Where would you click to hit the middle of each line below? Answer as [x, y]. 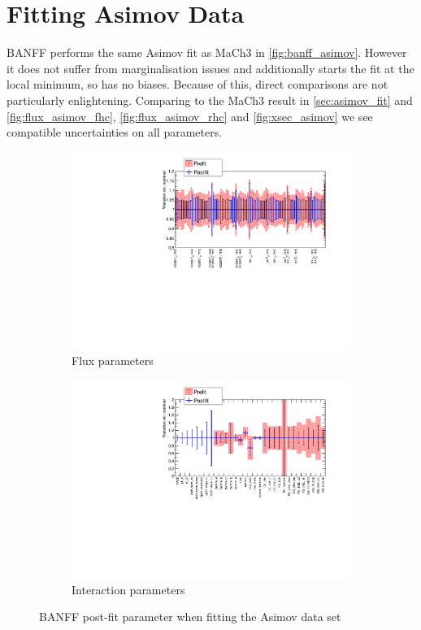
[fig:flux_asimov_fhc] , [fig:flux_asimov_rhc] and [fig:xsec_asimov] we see [190, 116]
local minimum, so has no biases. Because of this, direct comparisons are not [197, 84]
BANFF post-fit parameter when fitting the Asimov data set [190, 617]
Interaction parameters [128, 589]
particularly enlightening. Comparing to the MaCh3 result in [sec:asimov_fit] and [210, 100]
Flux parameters [113, 361]
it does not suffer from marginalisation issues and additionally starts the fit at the [210, 68]
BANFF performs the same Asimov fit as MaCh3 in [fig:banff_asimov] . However [207, 52]
